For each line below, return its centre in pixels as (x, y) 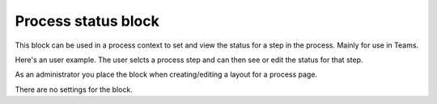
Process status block (87, 21)
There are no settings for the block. (74, 89)
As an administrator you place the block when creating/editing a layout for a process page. (166, 75)
